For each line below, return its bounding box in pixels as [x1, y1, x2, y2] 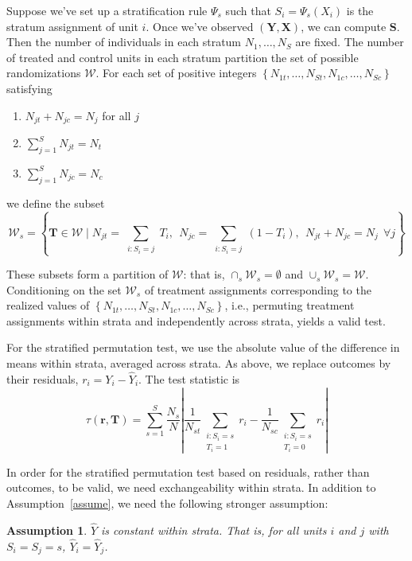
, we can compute [301, 18, 387, 34]
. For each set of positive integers [95, 64, 257, 81]
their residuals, [6, 370, 79, 387]
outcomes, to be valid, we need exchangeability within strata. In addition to [6, 479, 376, 496]
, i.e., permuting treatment [224, 297, 355, 314]
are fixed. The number [295, 33, 404, 50]
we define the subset [6, 194, 105, 211]
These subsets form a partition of [6, 266, 169, 282]
